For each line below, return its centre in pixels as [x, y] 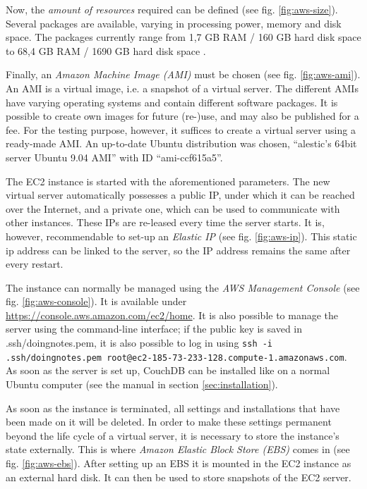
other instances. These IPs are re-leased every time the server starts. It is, [165, 222]
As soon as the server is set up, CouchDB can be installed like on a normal [168, 370]
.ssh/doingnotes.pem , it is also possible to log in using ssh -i [139, 343]
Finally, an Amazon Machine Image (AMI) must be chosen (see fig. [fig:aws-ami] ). [183, 74]
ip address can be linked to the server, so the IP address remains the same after [178, 250]
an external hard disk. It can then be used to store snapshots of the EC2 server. [179, 477]
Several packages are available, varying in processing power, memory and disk [174, 23]
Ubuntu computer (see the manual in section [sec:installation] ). [142, 384]
